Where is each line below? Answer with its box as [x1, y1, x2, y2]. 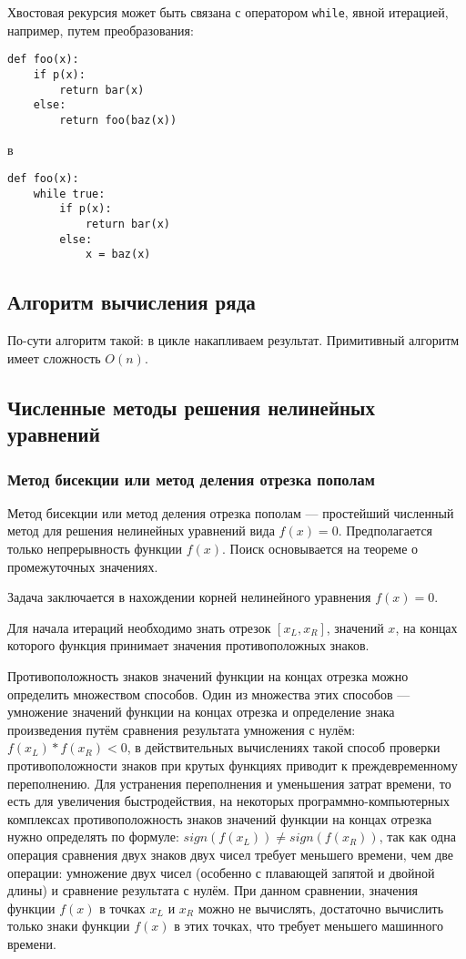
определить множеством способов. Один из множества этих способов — [7, 684, 410, 703]
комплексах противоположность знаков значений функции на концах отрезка [7, 809, 432, 828]
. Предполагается [338, 521, 433, 540]
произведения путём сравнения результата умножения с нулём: [7, 719, 356, 739]
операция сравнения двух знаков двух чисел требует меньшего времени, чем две [7, 844, 454, 863]
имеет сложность [7, 348, 101, 367]
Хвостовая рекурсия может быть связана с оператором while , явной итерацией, [7, 3, 449, 21]
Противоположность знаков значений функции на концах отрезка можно [7, 667, 409, 685]
